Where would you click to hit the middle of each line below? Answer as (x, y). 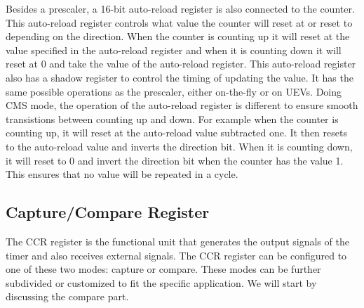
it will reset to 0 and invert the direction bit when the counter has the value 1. (175, 160)
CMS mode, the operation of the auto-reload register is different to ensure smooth (182, 105)
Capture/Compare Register (108, 212)
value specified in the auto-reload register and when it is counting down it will (174, 50)
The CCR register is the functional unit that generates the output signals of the (177, 241)
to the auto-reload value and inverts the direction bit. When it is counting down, (179, 146)
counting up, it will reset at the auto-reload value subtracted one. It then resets (176, 133)
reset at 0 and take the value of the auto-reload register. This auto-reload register (181, 64)
